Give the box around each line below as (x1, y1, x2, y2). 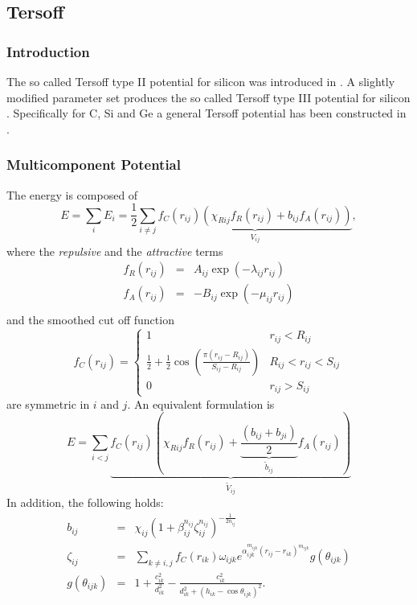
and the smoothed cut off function (6, 311, 174, 328)
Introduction (6, 41, 90, 61)
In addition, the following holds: (6, 494, 164, 511)
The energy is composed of (6, 186, 138, 203)
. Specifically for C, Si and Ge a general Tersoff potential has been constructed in (6, 105, 407, 121)
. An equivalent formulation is (127, 395, 275, 412)
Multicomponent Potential (6, 154, 181, 175)
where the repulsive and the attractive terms (6, 242, 223, 259)
